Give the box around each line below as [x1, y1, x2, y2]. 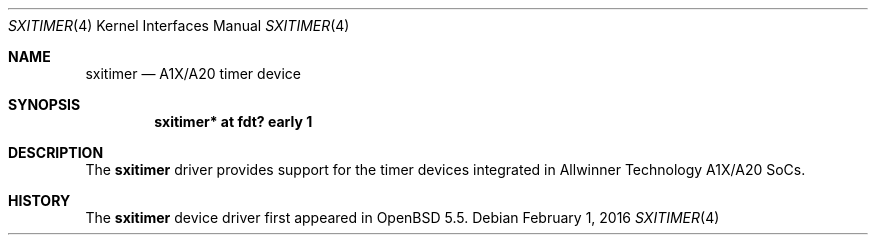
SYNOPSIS [8, 96, 81, 113]
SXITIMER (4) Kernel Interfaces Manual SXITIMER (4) [8, 17, 350, 34]
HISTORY [8, 192, 71, 209]
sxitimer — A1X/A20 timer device [85, 65, 301, 82]
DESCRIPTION [8, 144, 104, 161]
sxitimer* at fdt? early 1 [154, 113, 313, 130]
